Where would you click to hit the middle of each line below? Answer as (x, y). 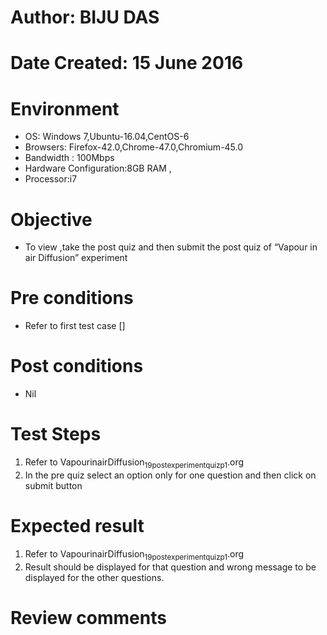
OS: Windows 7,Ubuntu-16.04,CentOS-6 (107, 137)
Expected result (77, 526)
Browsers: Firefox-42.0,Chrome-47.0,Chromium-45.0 (134, 147)
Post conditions (77, 366)
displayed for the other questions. (94, 577)
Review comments (88, 617)
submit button (53, 485)
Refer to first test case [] (75, 326)
